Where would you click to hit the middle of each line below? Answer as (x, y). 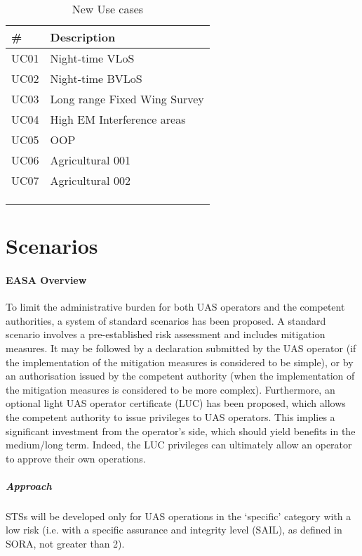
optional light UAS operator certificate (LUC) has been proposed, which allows (176, 403)
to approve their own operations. (76, 458)
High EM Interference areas (118, 119)
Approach (29, 485)
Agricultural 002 (90, 180)
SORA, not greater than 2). (65, 544)
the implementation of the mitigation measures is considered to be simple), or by (180, 362)
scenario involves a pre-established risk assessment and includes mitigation (166, 334)
